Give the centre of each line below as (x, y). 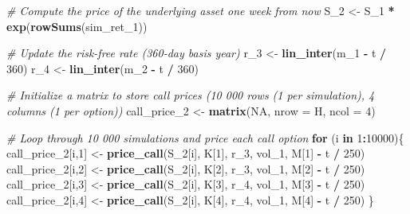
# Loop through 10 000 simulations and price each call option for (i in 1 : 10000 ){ (205, 137)
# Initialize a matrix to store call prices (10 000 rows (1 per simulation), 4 (191, 95)
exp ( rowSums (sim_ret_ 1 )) (77, 26)
